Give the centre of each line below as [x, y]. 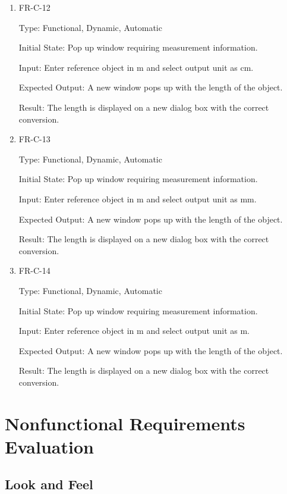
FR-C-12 [34, 7]
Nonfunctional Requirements [125, 423]
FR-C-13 [34, 139]
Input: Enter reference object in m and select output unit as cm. [136, 67]
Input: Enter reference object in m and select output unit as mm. [138, 198]
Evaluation [49, 446]
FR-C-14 [34, 271]
